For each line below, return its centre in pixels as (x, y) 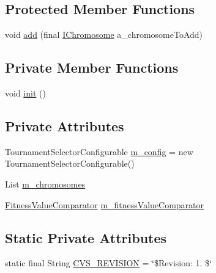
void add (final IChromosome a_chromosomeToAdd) (104, 35)
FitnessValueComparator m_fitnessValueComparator (105, 204)
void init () (25, 93)
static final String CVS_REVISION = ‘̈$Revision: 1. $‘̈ (108, 263)
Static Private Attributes (86, 237)
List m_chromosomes (45, 184)
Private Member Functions (92, 67)
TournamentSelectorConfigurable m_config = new (99, 151)
